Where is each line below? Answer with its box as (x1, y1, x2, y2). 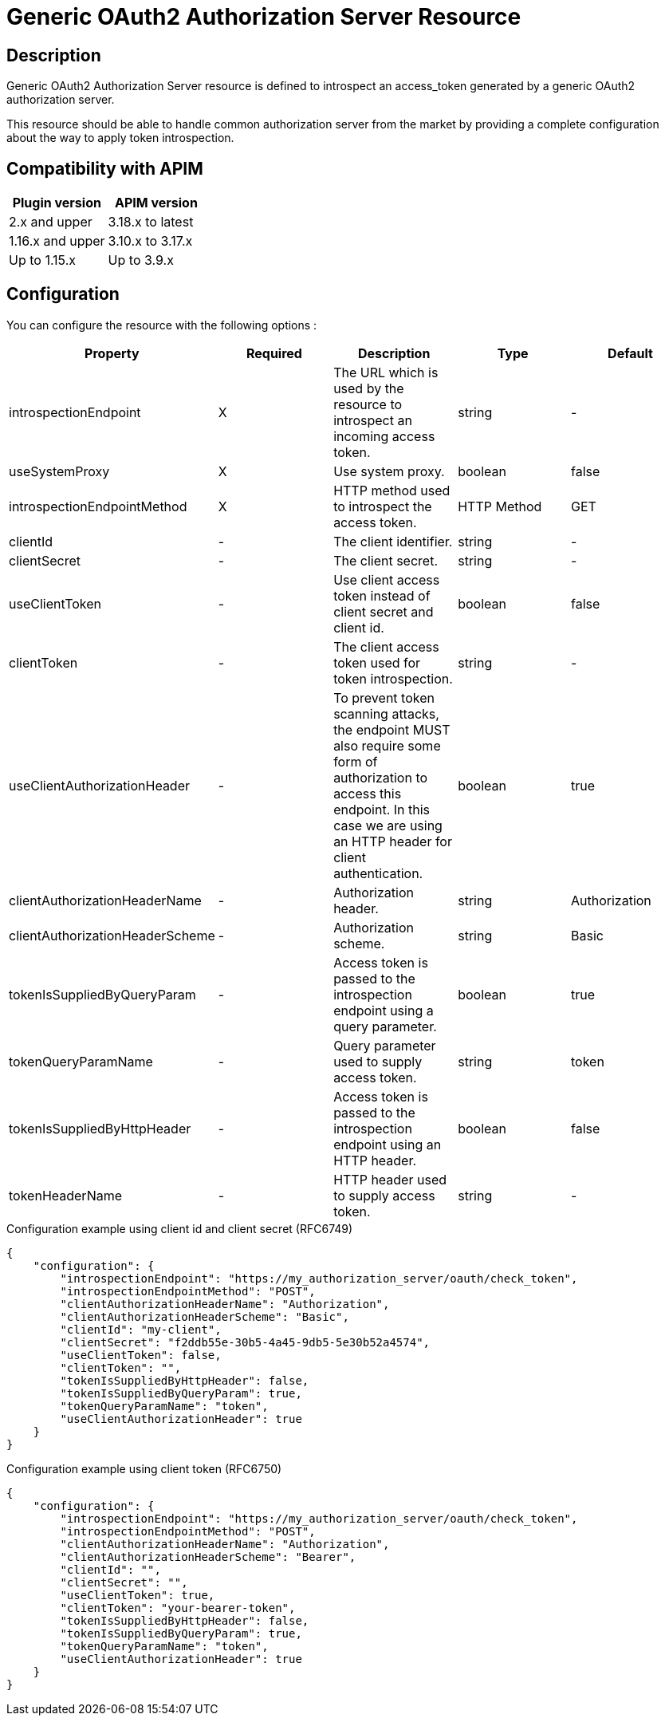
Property (85, 345, 140, 361)
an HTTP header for (333, 833, 452, 849)
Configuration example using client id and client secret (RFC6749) (6, 1221, 353, 1235)
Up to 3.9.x (108, 252, 174, 269)
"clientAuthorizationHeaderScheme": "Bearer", (60, 1550, 356, 1563)
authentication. (333, 865, 423, 881)
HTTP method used (333, 482, 451, 498)
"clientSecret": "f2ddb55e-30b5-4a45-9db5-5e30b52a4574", (60, 1335, 431, 1349)
